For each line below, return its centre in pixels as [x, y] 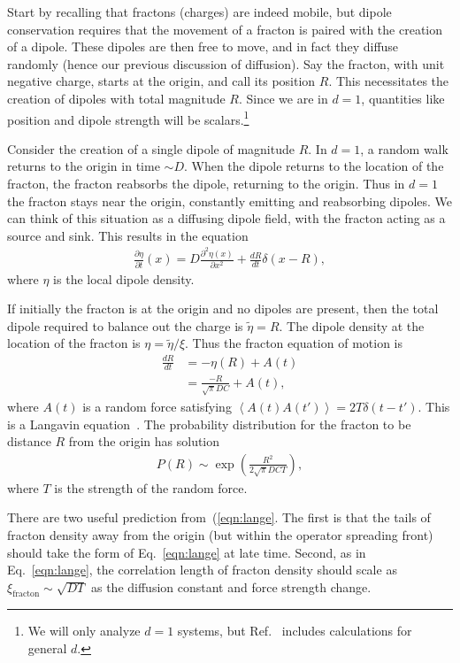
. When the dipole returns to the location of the [314, 166]
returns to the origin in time [84, 166]
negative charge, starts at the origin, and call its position [161, 81]
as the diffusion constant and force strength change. [231, 586]
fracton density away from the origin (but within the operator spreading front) [220, 534]
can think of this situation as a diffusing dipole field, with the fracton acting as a [226, 218]
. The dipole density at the [352, 325]
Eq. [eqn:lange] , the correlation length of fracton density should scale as [202, 570]
